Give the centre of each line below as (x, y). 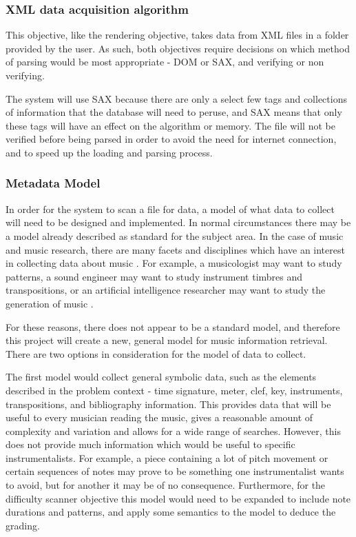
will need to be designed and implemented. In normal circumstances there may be (178, 222)
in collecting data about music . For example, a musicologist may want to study (174, 263)
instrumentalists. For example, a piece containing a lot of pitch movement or (167, 457)
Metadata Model (53, 183)
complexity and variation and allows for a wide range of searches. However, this (173, 430)
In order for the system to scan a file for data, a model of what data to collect (170, 209)
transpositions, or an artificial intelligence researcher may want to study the (166, 290)
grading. (23, 525)
